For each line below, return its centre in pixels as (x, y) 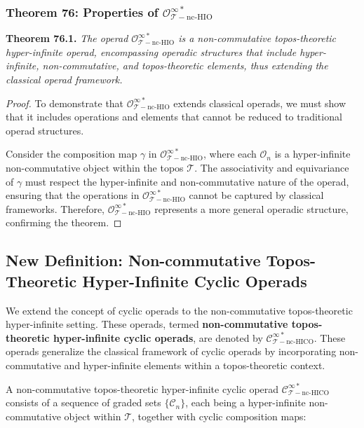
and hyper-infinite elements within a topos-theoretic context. (195, 365)
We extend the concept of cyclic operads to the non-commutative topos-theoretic (179, 310)
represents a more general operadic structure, (251, 208)
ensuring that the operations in (73, 195)
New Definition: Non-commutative (133, 260)
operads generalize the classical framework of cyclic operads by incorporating (171, 351)
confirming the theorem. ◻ (64, 222)
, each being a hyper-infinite (245, 402)
